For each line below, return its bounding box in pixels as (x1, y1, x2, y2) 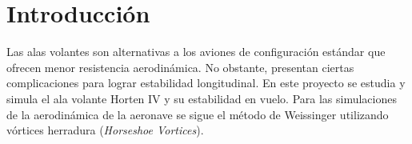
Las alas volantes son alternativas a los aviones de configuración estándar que (6, 43, 386, 60)
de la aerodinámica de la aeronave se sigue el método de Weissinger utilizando (6, 106, 389, 122)
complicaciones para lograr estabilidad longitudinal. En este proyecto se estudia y (6, 74, 406, 91)
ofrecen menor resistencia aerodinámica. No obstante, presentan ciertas (6, 58, 354, 75)
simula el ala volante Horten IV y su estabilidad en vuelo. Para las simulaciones (6, 90, 397, 106)
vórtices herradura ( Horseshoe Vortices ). (6, 122, 204, 138)
